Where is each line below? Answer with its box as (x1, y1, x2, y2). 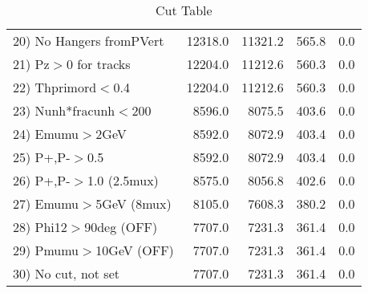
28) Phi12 (13, 218, 67, 236)
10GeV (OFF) (95, 241, 174, 259)
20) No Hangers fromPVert (13, 31, 164, 50)
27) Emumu (13, 194, 79, 213)
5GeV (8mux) (95, 194, 172, 213)
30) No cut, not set (13, 264, 119, 283)
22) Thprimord (13, 78, 97, 96)
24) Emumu (13, 124, 79, 143)
